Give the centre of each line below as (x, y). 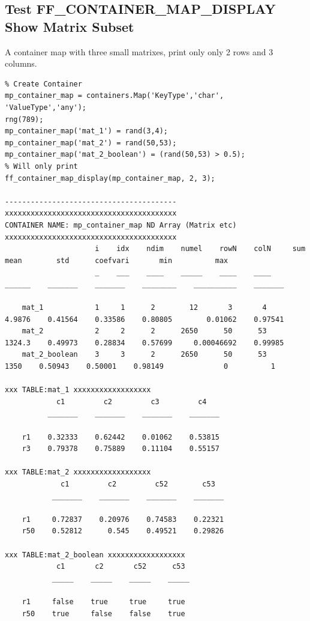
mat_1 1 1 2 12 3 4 (144, 308)
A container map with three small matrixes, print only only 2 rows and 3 (139, 51)
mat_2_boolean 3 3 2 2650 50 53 (144, 355)
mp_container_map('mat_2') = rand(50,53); (91, 143)
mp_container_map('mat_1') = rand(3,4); (87, 131)
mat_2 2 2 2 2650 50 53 (144, 331)
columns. (21, 63)
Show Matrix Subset (70, 26)
